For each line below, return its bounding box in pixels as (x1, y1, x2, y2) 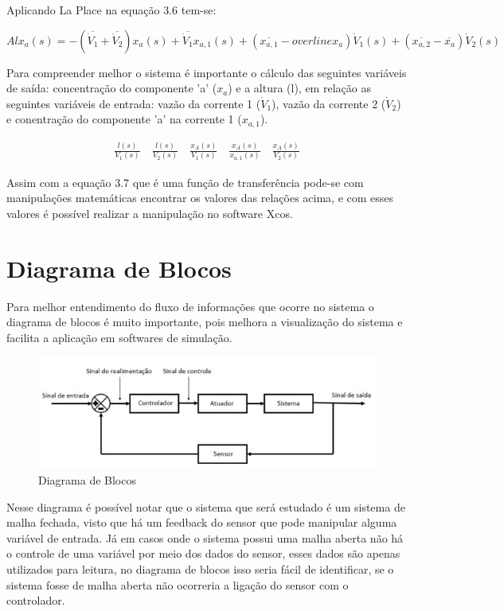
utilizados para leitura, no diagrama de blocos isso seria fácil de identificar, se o (6, 560, 394, 577)
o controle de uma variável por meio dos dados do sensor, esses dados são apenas (6, 545, 400, 562)
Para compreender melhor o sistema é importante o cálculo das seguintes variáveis (6, 64, 407, 80)
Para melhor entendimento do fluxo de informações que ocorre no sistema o (6, 298, 374, 314)
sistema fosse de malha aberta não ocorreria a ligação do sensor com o (6, 576, 349, 593)
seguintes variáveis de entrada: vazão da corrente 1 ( (6, 95, 261, 111)
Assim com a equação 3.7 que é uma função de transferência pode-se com (6, 173, 364, 190)
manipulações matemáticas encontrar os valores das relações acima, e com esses (6, 189, 394, 206)
